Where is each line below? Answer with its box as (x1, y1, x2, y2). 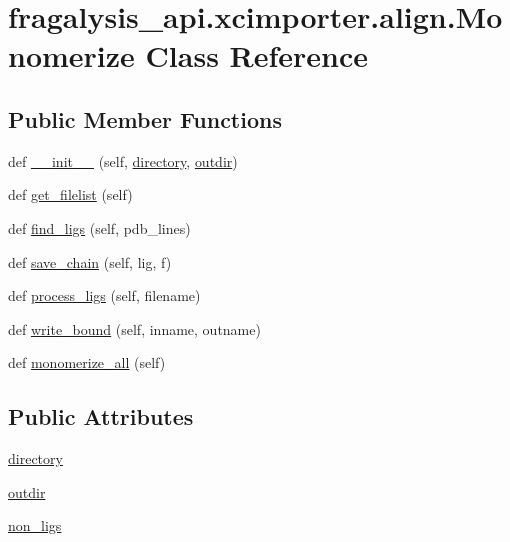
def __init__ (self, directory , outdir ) (8, 150, 238, 171)
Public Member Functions (8, 103, 282, 134)
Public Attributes (8, 401, 194, 432)
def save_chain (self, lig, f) (8, 251, 172, 272)
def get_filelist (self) (8, 184, 133, 205)
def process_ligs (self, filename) (8, 285, 201, 306)
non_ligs (8, 515, 62, 536)
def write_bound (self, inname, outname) (8, 318, 261, 339)
